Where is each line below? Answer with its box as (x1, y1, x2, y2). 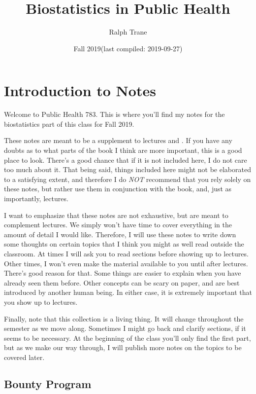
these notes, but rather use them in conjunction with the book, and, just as (4, 183, 232, 194)
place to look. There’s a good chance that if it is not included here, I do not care (4, 154, 247, 165)
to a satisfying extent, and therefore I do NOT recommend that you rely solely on (4, 174, 251, 184)
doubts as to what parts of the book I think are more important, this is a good (4, 145, 242, 155)
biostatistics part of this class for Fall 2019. (4, 118, 134, 129)
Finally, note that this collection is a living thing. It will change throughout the (4, 313, 244, 323)
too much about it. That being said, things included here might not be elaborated (4, 164, 251, 175)
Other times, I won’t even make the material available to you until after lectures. (4, 258, 248, 268)
